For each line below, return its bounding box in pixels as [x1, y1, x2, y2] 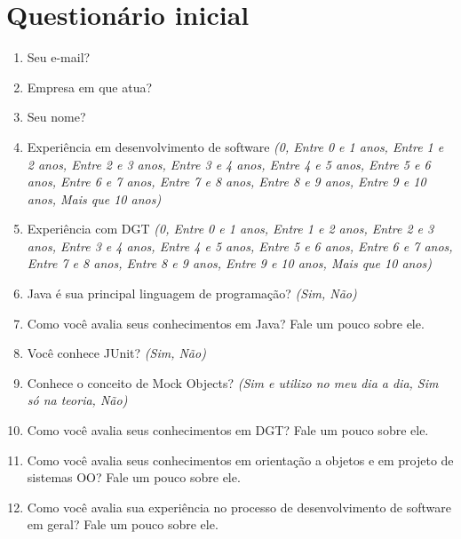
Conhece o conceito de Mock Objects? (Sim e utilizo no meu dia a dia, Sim [27, 373, 439, 392]
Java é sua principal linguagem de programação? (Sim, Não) [27, 284, 357, 303]
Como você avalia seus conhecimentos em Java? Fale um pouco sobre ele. [27, 313, 425, 332]
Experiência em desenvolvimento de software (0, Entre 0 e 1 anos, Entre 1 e [27, 137, 444, 155]
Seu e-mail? [27, 48, 91, 67]
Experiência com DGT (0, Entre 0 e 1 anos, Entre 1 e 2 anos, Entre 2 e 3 [27, 219, 434, 238]
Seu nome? [27, 107, 86, 126]
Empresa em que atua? [27, 77, 153, 96]
